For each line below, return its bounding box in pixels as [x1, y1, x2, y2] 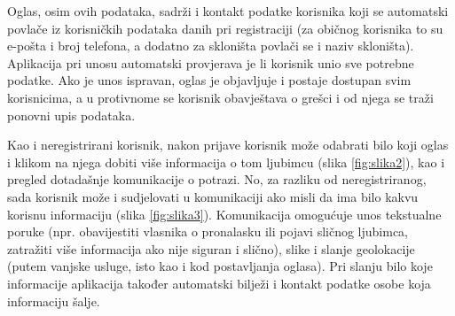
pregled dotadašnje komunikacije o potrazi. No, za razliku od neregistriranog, [7, 170, 427, 189]
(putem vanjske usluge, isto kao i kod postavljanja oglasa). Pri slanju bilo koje [7, 257, 433, 275]
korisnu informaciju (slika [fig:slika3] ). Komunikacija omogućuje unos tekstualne [7, 204, 442, 223]
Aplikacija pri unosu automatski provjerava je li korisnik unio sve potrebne [7, 53, 414, 72]
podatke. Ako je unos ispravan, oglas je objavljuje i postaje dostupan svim [7, 71, 412, 89]
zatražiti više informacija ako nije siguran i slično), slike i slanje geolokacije [7, 239, 415, 258]
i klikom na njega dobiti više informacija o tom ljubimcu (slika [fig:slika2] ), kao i [7, 152, 445, 171]
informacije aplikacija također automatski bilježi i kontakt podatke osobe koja [7, 274, 431, 292]
